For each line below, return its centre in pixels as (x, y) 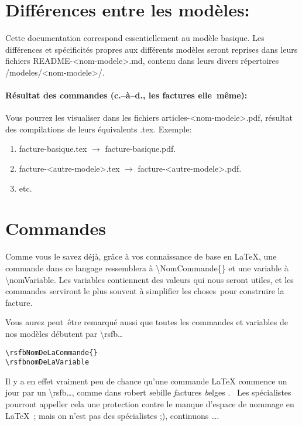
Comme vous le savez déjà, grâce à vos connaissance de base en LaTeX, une (141, 256)
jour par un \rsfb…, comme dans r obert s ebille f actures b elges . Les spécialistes (148, 392)
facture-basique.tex (53, 149)
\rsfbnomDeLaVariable (47, 362)
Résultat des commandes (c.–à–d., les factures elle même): (126, 95)
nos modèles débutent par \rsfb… (64, 333)
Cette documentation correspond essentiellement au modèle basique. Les (135, 38)
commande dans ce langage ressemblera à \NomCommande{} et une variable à (147, 267)
